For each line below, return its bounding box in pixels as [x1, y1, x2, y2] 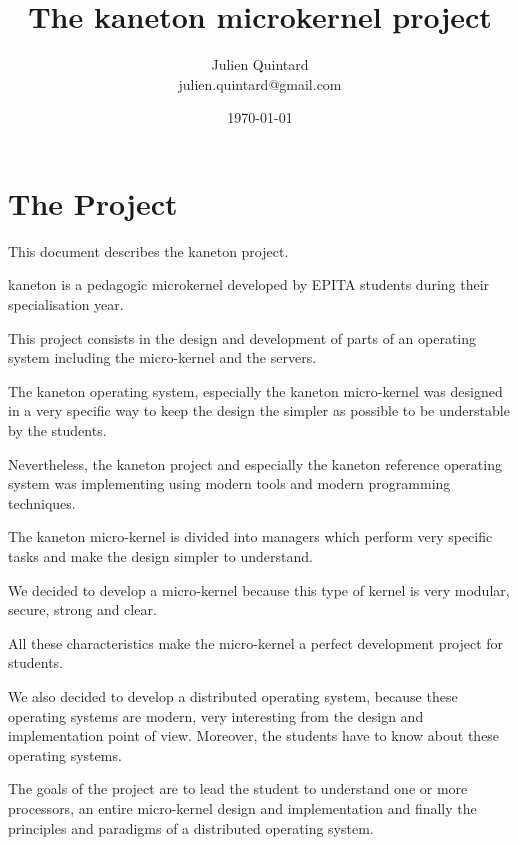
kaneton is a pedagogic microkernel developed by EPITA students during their [8, 274, 490, 295]
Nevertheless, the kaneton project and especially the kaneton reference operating [8, 453, 502, 474]
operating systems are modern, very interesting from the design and [8, 705, 424, 726]
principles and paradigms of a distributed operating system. [8, 817, 374, 838]
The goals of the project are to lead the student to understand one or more [8, 778, 468, 799]
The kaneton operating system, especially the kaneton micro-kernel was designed [8, 380, 503, 401]
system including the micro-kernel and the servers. [8, 347, 317, 368]
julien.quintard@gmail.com [178, 73, 342, 94]
